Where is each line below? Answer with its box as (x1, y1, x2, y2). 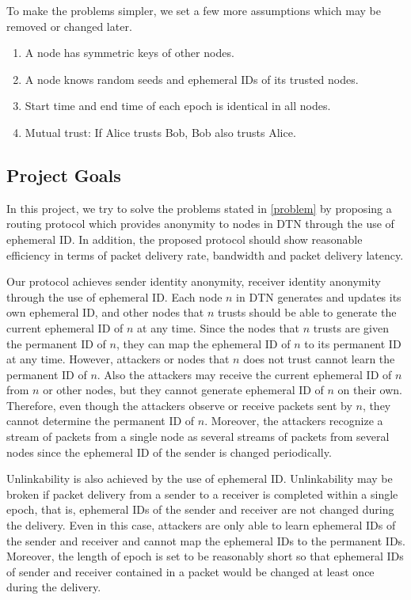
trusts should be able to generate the (217, 304, 397, 321)
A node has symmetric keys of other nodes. (25, 44, 234, 61)
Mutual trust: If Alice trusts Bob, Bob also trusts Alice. (25, 123, 296, 140)
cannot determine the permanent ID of (6, 412, 195, 429)
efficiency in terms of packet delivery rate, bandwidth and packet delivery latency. (6, 246, 404, 263)
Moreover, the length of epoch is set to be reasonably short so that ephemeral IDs (6, 548, 404, 564)
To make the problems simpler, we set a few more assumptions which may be (6, 2, 381, 18)
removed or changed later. (6, 17, 132, 34)
